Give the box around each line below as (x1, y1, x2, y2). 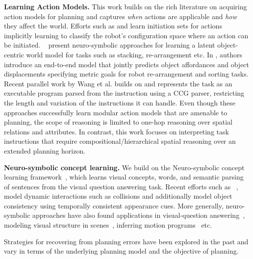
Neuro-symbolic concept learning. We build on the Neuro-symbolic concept (4, 162, 245, 172)
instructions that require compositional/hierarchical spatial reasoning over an (4, 136, 236, 146)
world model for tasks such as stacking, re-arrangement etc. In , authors (26, 49, 243, 59)
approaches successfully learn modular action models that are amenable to (4, 107, 228, 117)
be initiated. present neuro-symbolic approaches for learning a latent (4, 40, 215, 50)
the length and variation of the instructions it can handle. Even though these (4, 97, 235, 107)
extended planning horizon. (4, 145, 86, 155)
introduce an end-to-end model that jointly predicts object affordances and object (4, 59, 250, 69)
